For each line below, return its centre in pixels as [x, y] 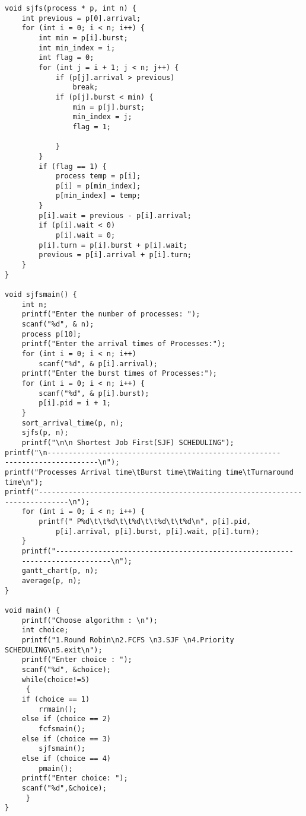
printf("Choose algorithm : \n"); [90, 620]
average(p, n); [51, 581]
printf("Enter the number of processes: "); [111, 314]
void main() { [33, 611]
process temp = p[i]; [98, 176]
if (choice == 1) [56, 699]
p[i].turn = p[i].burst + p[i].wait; [113, 245]
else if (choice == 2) [66, 719]
